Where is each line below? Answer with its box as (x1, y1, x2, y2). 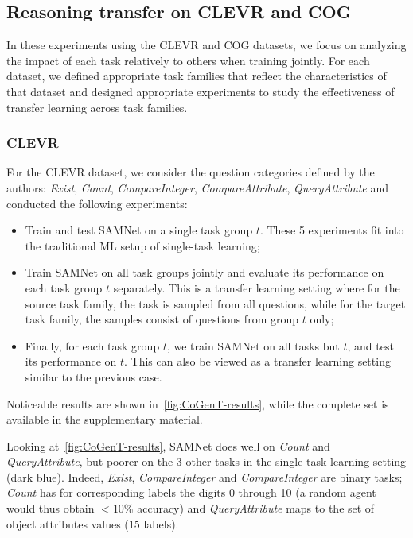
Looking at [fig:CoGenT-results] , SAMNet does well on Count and (6, 437, 330, 454)
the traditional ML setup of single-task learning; (25, 237, 260, 254)
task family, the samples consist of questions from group (25, 311, 299, 327)
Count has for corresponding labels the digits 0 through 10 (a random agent (6, 484, 376, 501)
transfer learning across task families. (6, 99, 188, 115)
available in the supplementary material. (6, 411, 203, 428)
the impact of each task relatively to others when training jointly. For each (6, 52, 370, 68)
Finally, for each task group (25, 337, 160, 354)
